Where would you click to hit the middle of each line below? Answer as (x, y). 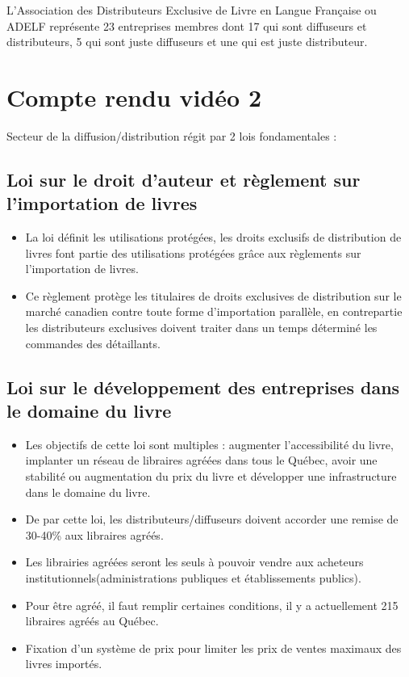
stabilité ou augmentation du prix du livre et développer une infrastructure (211, 476)
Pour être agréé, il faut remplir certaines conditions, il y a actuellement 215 (212, 605)
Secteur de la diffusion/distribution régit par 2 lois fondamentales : (172, 135)
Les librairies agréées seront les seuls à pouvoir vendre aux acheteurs (194, 562)
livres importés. (64, 664)
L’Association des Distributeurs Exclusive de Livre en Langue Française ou (192, 10)
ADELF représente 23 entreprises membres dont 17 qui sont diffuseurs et (187, 25)
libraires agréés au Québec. (92, 621)
